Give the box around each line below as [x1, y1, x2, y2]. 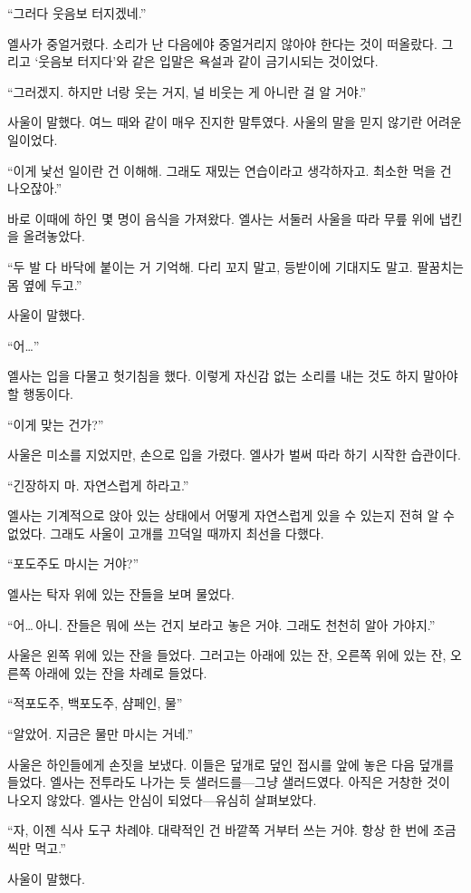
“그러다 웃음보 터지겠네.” [7, 4, 147, 22]
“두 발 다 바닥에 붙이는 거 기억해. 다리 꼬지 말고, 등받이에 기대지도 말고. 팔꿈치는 [7, 257, 464, 276]
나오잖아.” [7, 179, 62, 198]
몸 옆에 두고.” [7, 275, 82, 294]
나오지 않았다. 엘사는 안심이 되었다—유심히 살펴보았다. [7, 790, 317, 809]
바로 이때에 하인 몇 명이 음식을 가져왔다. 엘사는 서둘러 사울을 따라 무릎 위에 [7, 209, 435, 228]
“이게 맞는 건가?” [7, 414, 104, 433]
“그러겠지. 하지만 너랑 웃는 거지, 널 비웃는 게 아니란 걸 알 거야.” [7, 82, 367, 101]
